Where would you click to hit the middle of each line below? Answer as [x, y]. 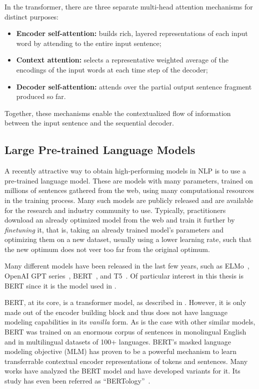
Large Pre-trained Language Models [100, 150]
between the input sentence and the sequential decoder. [89, 123]
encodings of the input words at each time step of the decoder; [112, 69]
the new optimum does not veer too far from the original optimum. [107, 249]
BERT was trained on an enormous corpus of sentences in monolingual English [125, 332]
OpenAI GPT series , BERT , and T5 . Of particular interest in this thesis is [124, 276]
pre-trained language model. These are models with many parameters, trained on [129, 180]
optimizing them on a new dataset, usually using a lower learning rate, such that [128, 239]
